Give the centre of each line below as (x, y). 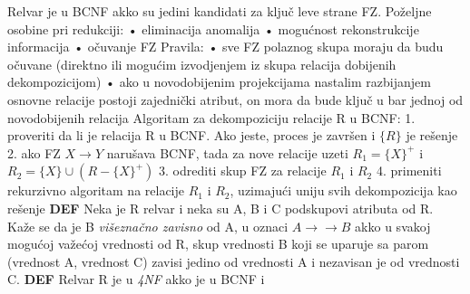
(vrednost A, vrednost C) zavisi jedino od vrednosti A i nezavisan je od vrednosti (234, 261)
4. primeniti (409, 171)
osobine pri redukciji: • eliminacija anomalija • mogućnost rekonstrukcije (213, 28)
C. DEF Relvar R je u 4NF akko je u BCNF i (136, 279)
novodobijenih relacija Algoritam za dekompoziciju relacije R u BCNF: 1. (211, 117)
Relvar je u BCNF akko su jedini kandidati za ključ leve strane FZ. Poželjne (220, 11)
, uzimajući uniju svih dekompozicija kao (343, 190)
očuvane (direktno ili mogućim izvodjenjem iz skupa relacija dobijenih (202, 64)
